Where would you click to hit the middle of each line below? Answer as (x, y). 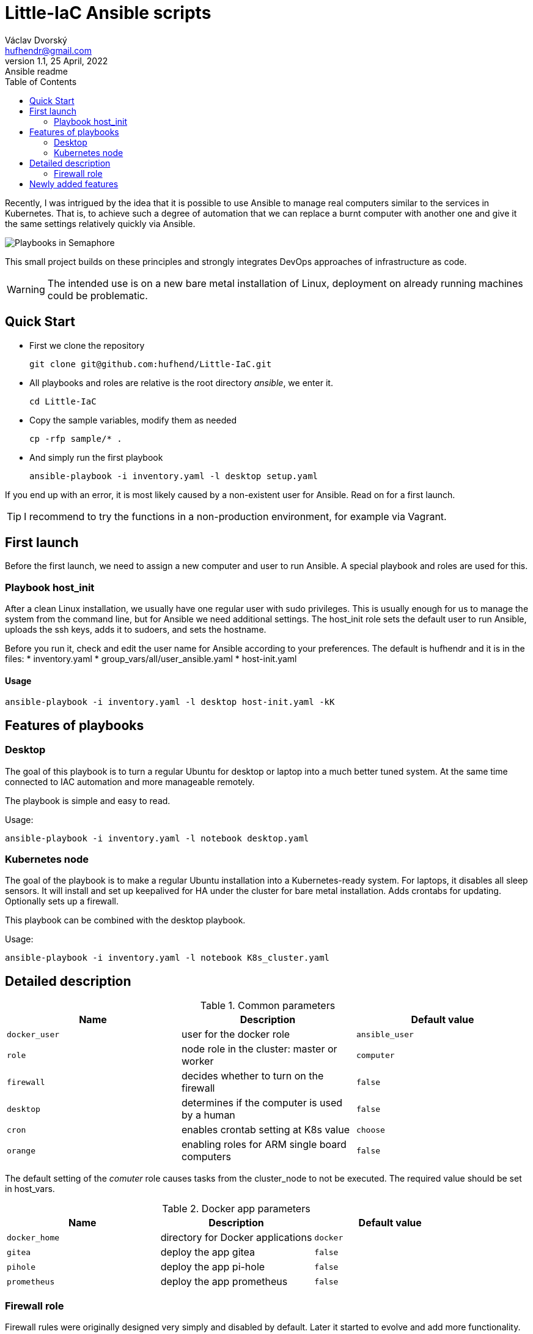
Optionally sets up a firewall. (62, 901)
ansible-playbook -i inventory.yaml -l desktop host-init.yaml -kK (170, 702)
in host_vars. (30, 1189)
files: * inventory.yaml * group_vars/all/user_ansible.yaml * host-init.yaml (151, 659)
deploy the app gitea (208, 1252)
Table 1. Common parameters (268, 1006)
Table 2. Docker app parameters (236, 1209)
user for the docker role (236, 1034)
